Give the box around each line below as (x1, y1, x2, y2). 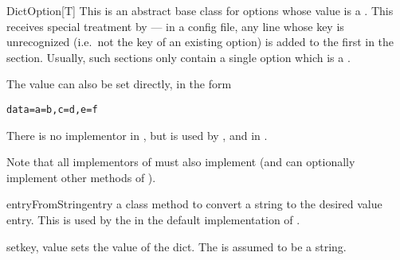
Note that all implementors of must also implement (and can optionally (6, 153, 355, 170)
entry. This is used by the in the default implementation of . (6, 211, 300, 227)
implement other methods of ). (6, 169, 156, 185)
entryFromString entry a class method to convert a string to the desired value (6, 196, 382, 212)
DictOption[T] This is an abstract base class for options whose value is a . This (6, 2, 394, 18)
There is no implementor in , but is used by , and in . (6, 126, 268, 143)
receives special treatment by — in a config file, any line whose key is (6, 17, 344, 34)
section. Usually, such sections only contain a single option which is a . (6, 49, 351, 65)
